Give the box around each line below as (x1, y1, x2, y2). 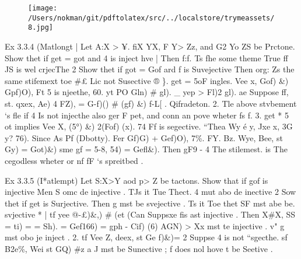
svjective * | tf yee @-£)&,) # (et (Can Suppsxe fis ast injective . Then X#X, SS (5, 208, 296, 220)
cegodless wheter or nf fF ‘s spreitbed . (5, 154, 143, 166)
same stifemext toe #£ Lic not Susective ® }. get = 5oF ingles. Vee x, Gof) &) (5, 74, 289, 86)
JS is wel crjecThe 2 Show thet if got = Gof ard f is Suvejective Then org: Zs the (5, 63, 295, 75)
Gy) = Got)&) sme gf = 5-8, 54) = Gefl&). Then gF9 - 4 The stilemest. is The (5, 143, 288, 155)
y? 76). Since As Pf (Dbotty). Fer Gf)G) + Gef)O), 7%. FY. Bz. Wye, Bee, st (5, 131, 283, 143)
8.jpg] (28, 23, 53, 32)
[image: (28, 4, 58, 12)
